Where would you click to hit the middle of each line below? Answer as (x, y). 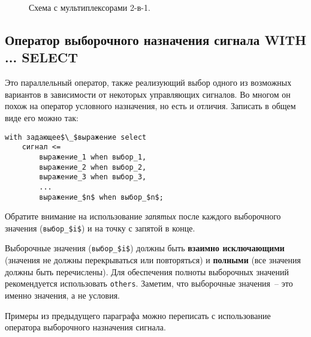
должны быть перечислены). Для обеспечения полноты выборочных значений (147, 271)
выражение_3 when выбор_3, (93, 177)
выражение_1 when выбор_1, (93, 157)
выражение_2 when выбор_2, (93, 167)
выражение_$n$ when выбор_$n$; (101, 197)
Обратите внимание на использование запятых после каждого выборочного (143, 216)
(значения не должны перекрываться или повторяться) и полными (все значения (153, 260)
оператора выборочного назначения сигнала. (85, 327)
